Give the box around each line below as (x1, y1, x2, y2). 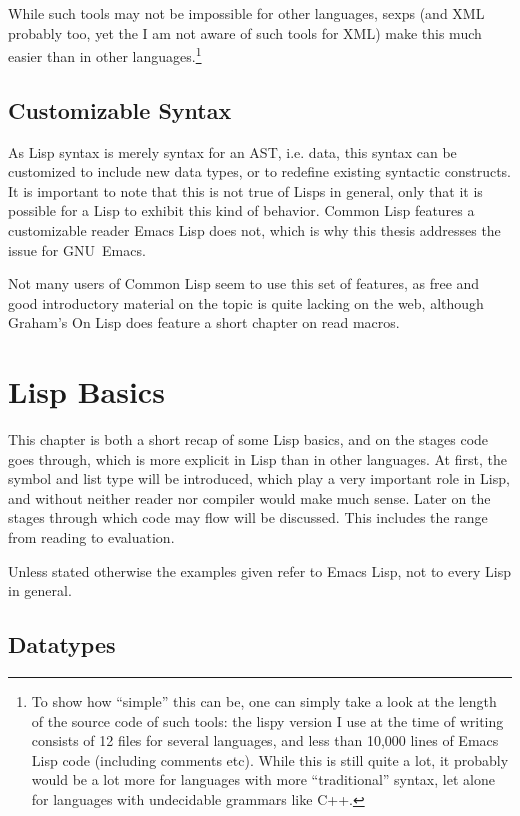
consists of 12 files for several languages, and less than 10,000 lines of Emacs (31, 730, 499, 751)
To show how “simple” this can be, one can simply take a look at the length (31, 691, 497, 712)
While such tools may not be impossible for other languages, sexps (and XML (8, 3, 485, 23)
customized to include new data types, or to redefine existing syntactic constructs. (8, 161, 511, 182)
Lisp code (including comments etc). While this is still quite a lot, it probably (31, 749, 509, 770)
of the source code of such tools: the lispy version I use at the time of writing (31, 710, 504, 731)
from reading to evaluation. (8, 527, 175, 548)
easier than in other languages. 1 (8, 43, 202, 66)
